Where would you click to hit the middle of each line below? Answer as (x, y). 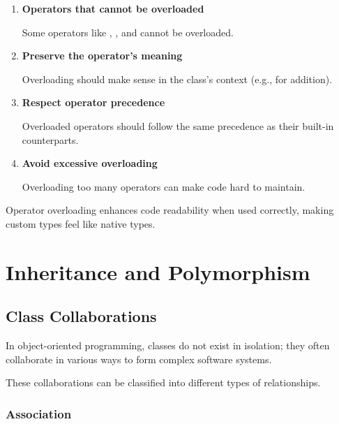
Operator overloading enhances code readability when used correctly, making (170, 210)
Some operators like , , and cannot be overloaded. (128, 32)
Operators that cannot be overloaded (113, 8)
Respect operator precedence (93, 102)
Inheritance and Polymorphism (158, 271)
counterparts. (50, 139)
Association (39, 413)
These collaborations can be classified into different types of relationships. (163, 382)
